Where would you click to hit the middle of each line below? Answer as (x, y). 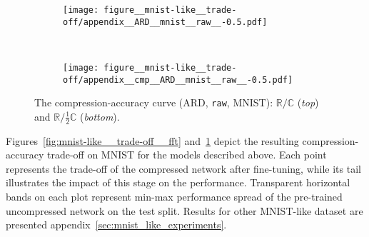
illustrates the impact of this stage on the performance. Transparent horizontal (178, 182)
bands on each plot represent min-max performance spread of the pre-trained (174, 197)
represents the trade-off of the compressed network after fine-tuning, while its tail (183, 168)
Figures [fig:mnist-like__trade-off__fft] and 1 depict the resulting (152, 140)
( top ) (308, 102)
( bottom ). (100, 116)
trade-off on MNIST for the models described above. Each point (187, 155)
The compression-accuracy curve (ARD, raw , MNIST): (154, 102)
